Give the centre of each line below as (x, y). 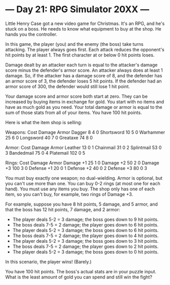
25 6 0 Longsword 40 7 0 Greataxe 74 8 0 (49, 137)
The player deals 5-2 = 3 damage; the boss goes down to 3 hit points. (86, 241)
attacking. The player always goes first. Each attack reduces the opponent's (85, 49)
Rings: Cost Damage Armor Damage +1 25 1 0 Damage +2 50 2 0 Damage (82, 163)
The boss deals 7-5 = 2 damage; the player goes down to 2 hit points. (86, 246)
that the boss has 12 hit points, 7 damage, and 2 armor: (63, 209)
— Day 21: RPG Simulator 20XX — (77, 9)
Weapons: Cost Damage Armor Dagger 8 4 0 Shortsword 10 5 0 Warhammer (85, 132)
